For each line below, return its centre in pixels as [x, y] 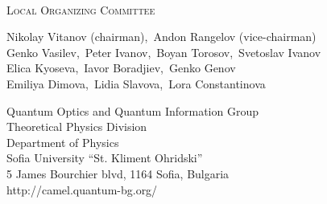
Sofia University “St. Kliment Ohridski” [105, 158]
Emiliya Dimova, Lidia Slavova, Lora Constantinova [136, 83]
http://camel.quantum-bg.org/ [82, 189]
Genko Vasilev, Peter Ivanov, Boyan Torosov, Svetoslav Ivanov [164, 52]
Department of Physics [63, 142]
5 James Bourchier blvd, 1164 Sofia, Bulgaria [118, 173]
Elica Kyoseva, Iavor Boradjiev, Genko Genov [121, 68]
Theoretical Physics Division [77, 126]
